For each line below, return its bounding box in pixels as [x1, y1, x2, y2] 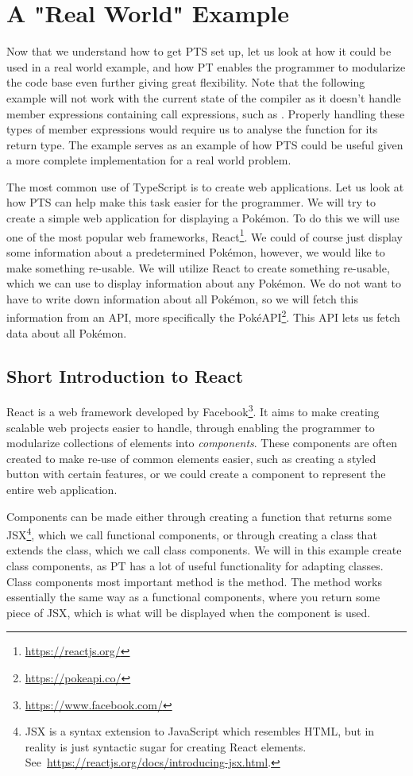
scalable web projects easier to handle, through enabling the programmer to [6, 419, 375, 435]
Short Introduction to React [6, 363, 244, 388]
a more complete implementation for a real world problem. [6, 152, 291, 168]
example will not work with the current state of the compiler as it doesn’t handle [6, 89, 401, 106]
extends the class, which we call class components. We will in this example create [6, 542, 402, 558]
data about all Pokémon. [6, 324, 127, 341]
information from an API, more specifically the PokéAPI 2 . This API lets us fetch [6, 307, 400, 325]
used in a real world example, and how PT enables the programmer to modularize [6, 58, 406, 75]
